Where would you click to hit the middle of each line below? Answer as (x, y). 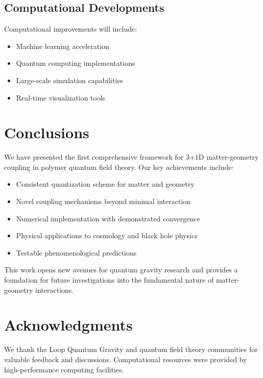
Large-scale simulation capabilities (70, 80)
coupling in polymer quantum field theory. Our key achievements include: (119, 167)
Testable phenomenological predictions (76, 252)
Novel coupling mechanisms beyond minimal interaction (103, 201)
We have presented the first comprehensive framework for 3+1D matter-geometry (131, 157)
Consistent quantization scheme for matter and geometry (105, 184)
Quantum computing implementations (76, 63)
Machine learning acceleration (63, 46)
